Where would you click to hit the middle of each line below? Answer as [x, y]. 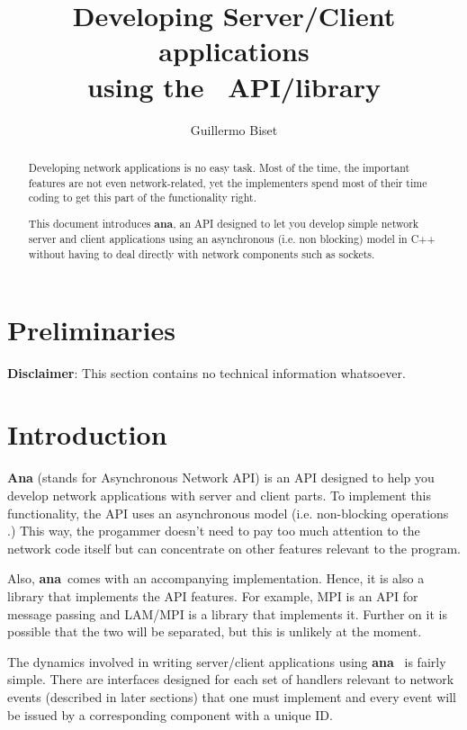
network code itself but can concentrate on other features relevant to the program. [234, 548]
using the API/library [234, 86]
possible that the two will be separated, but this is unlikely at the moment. [215, 631]
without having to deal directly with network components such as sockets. [202, 254]
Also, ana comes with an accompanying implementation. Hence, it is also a [216, 578]
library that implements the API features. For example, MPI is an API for [213, 595]
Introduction [87, 434]
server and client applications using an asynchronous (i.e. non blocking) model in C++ [232, 239]
